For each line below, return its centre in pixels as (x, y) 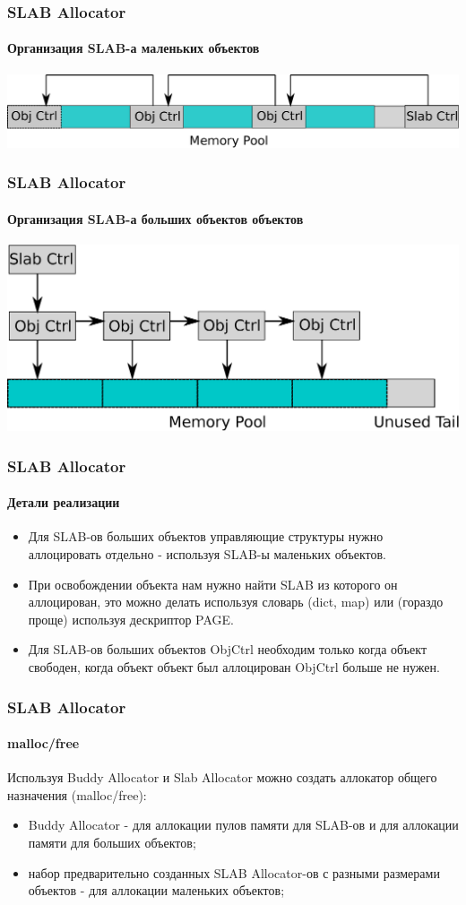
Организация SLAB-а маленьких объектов (134, 48)
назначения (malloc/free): (77, 794)
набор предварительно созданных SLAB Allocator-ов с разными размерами (234, 872)
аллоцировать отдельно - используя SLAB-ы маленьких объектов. (207, 554)
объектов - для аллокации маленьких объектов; (156, 890)
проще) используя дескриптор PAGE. (131, 619)
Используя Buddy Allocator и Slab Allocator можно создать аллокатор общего (222, 777)
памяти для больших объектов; (112, 843)
